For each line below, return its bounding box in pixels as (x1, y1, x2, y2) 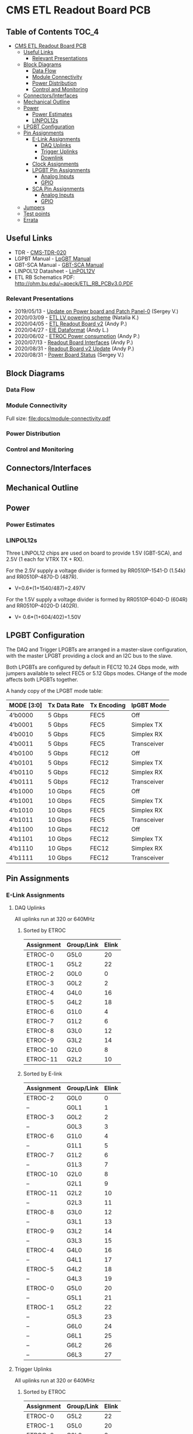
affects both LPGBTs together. (6, 676, 78, 683)
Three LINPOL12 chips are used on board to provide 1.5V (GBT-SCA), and (6, 549, 182, 556)
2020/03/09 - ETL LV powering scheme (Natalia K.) (14, 314, 139, 321)
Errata (23, 216, 39, 223)
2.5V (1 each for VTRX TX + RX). (6, 555, 84, 562)
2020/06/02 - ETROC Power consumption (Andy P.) (14, 333, 140, 340)
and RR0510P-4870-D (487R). (6, 573, 78, 580)
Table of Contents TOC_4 (6, 27, 99, 37)
